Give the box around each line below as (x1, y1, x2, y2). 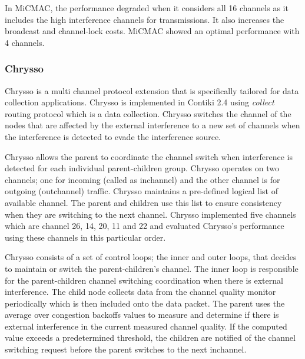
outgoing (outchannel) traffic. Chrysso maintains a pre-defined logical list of (5, 185, 279, 197)
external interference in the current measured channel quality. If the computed (5, 320, 287, 332)
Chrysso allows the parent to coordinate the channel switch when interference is (5, 150, 293, 162)
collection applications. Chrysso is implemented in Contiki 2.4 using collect (5, 96, 274, 108)
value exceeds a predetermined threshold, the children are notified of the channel (5, 331, 296, 344)
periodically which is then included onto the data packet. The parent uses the (5, 297, 285, 309)
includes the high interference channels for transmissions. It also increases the (5, 13, 284, 25)
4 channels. (5, 36, 45, 48)
